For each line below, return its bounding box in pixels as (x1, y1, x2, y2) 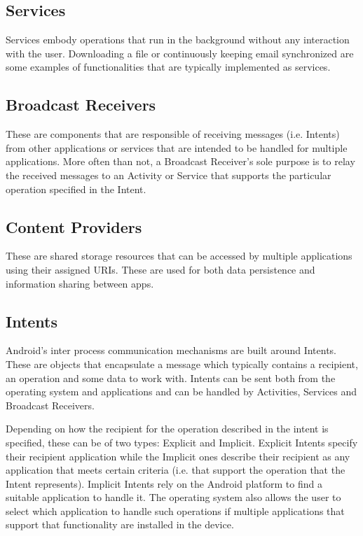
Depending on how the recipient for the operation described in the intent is (6, 421, 329, 436)
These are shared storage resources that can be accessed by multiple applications (6, 248, 352, 263)
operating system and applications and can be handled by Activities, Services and (6, 384, 357, 399)
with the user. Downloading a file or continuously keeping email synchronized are (6, 45, 354, 60)
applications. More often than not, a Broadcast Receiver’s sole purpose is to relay (6, 154, 355, 169)
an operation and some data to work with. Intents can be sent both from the (6, 370, 336, 385)
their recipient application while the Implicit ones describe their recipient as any (6, 449, 350, 463)
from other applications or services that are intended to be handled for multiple (6, 140, 348, 155)
